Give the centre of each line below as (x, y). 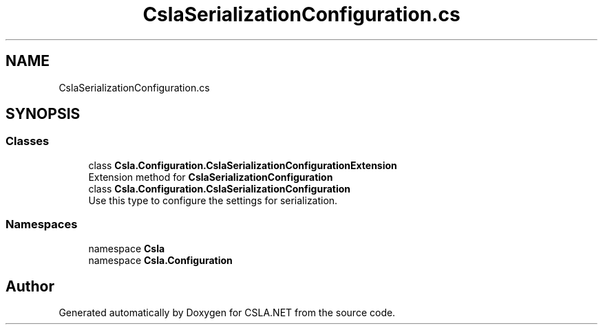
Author (30, 286)
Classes (28, 141)
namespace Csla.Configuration (160, 260)
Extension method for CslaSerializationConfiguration (211, 177)
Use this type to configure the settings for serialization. (213, 200)
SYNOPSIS (43, 114)
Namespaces (42, 224)
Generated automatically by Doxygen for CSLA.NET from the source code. (227, 313)
